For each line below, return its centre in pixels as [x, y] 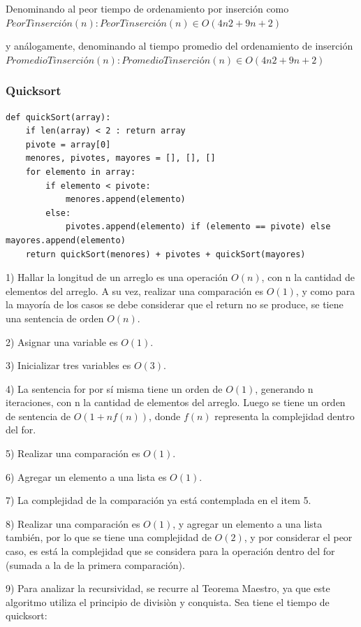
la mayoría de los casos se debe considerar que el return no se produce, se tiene [175, 304]
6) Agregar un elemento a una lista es [86, 476]
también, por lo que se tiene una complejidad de [109, 537]
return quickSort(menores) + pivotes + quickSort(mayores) [165, 254]
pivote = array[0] [68, 144]
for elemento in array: [81, 172]
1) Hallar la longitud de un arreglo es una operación [117, 277]
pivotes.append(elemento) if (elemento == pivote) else [198, 227]
